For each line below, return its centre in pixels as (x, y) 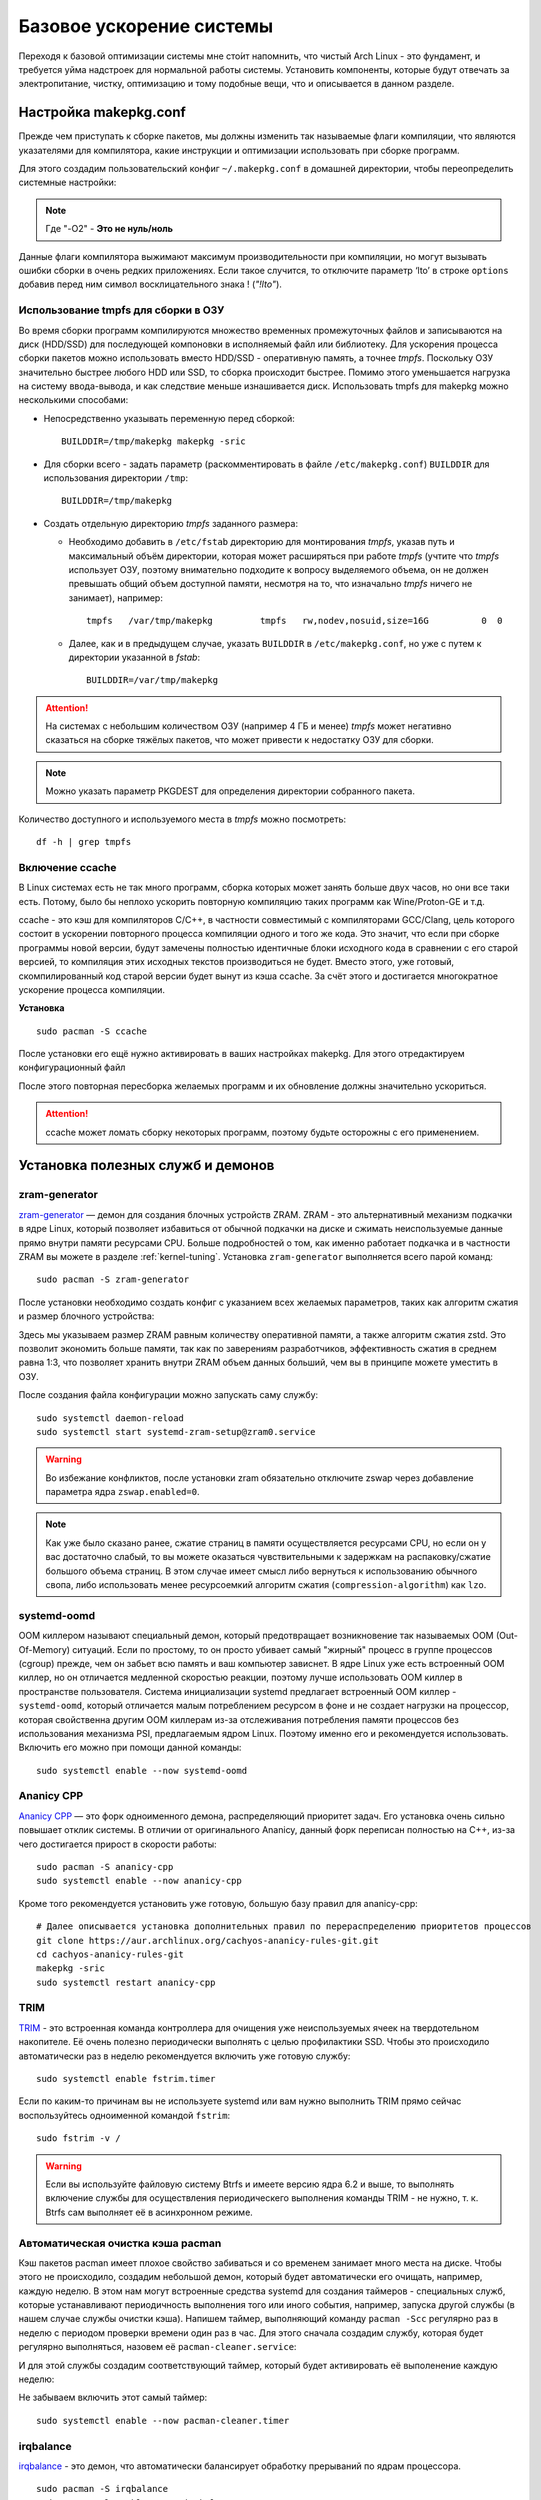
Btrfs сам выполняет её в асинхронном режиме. (149, 2212)
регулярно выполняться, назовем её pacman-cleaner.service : (157, 2347)
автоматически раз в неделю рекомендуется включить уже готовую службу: (184, 2056)
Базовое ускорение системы (146, 26)
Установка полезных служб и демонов (146, 1165)
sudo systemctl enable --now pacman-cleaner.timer (163, 2420)
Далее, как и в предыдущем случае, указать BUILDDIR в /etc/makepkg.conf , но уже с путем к (275, 643)
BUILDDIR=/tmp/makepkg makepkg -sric (154, 441)
